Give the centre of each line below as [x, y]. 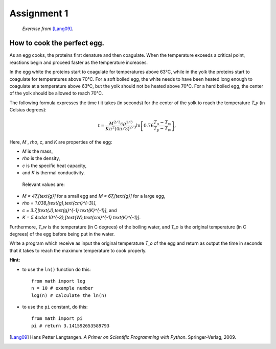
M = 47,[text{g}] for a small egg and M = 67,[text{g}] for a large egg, [94, 196]
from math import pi [57, 319]
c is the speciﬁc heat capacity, [54, 166]
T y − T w [162, 129]
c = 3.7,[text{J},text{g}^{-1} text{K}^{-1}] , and [70, 210]
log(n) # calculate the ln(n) [69, 295]
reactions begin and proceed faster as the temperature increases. [79, 62]
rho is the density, [41, 158]
